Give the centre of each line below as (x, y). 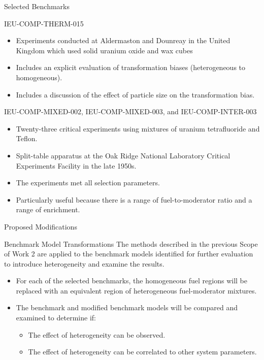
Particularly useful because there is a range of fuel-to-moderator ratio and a (134, 199)
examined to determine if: (56, 318)
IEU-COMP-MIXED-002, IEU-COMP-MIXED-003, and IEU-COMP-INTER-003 (130, 111)
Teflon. (27, 138)
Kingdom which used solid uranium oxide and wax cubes (104, 50)
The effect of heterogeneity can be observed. (97, 334)
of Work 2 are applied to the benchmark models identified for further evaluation (129, 254)
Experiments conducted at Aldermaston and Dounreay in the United (123, 40)
